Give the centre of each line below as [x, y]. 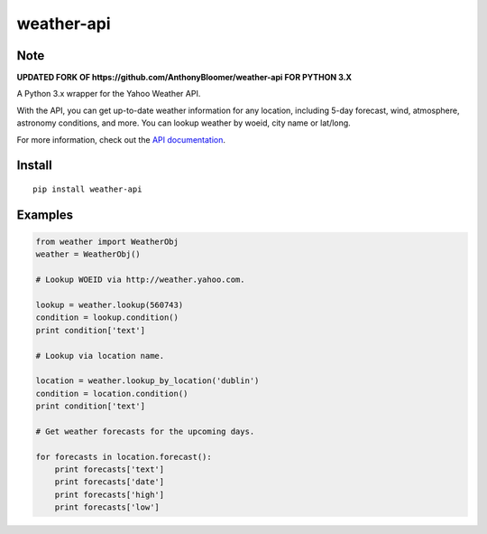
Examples [45, 215]
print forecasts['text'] [110, 469]
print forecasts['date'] [110, 482]
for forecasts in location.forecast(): [124, 457]
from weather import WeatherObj [107, 242]
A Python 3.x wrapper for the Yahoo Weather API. [109, 94]
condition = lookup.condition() [107, 318]
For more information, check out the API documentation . [121, 139]
